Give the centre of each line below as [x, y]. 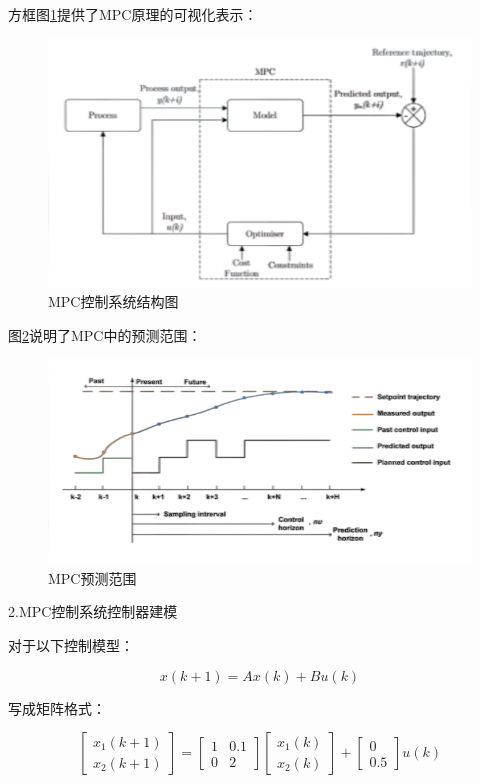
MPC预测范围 [92, 577]
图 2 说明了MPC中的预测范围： [105, 334]
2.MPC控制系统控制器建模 [93, 611]
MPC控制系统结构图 [113, 301]
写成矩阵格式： [57, 707]
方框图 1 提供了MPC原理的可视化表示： [133, 14]
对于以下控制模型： [71, 644]
